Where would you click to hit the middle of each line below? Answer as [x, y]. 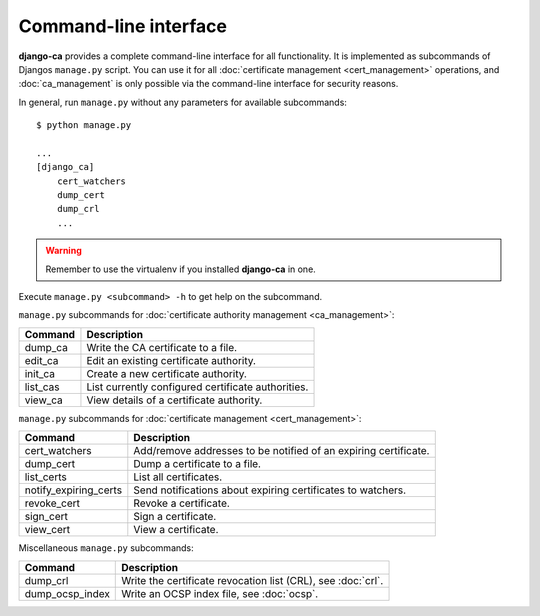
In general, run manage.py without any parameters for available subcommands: [182, 102]
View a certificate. [176, 530]
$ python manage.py [84, 125]
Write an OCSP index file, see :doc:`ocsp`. [220, 593]
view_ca [44, 400]
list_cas [42, 387]
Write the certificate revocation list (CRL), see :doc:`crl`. [252, 580]
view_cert [47, 530]
